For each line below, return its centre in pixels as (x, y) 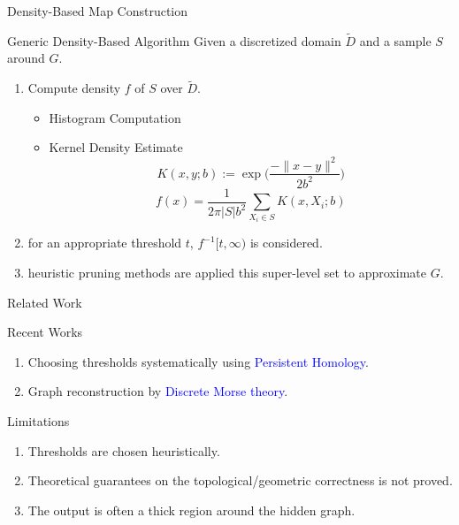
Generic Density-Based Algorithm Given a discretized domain (174, 40)
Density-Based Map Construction (98, 11)
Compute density (74, 88)
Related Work (45, 302)
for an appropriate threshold (105, 243)
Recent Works (45, 332)
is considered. (286, 243)
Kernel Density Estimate (116, 147)
